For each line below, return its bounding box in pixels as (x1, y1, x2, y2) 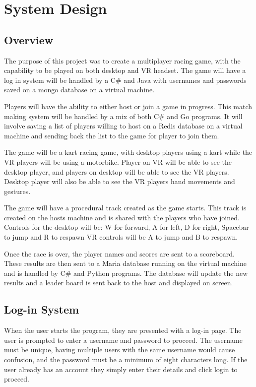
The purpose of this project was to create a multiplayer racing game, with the (4, 55, 241, 65)
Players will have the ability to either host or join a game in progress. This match (4, 101, 253, 111)
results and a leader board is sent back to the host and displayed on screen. (4, 277, 233, 288)
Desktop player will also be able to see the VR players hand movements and (4, 176, 235, 187)
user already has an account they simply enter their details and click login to (4, 364, 238, 374)
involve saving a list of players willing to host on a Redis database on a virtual (4, 121, 243, 131)
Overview (4, 32, 54, 47)
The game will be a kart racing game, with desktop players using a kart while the (4, 147, 253, 157)
